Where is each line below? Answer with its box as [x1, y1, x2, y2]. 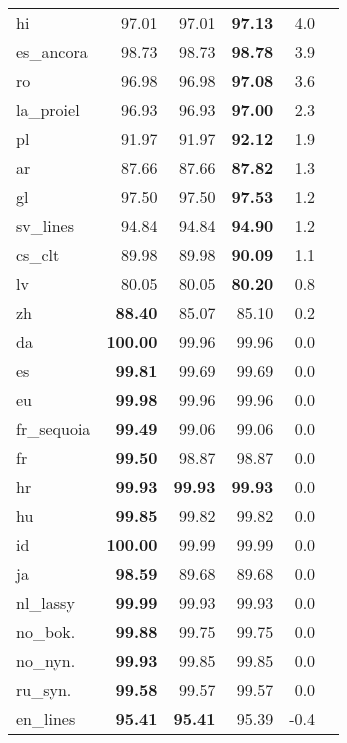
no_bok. [16, 620, 76, 643]
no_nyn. [16, 649, 76, 672]
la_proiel [16, 98, 80, 121]
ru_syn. [16, 678, 72, 701]
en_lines [16, 707, 76, 730]
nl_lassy [16, 591, 75, 614]
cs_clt [16, 243, 60, 266]
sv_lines [16, 214, 74, 237]
